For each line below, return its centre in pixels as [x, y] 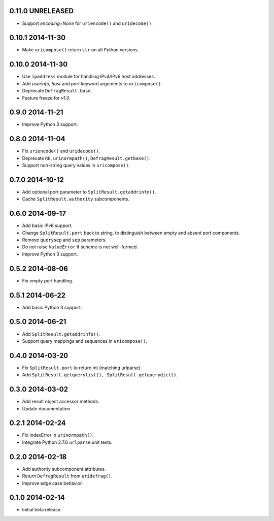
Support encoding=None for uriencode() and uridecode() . [88, 23]
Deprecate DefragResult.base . [57, 91]
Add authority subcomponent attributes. [64, 469]
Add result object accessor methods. [61, 402]
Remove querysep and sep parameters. [64, 240]
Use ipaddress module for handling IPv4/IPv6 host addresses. [89, 77]
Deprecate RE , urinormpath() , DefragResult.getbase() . [86, 158]
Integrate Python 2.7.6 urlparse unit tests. [67, 442]
